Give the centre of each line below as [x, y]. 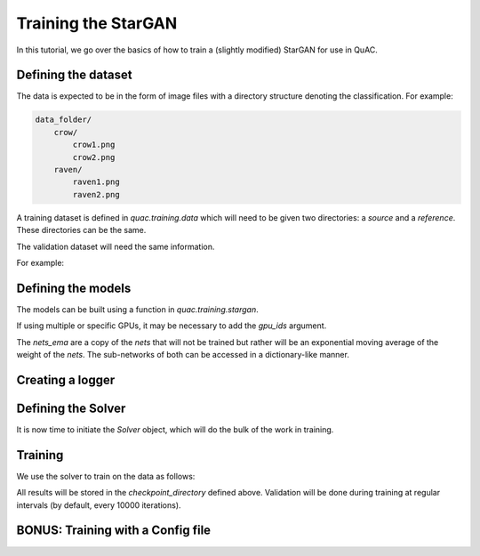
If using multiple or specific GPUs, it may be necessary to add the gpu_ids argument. [172, 326]
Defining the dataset [74, 75]
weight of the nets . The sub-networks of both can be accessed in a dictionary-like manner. [183, 355]
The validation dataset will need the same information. [116, 246]
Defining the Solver [71, 408]
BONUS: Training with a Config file [114, 531]
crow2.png [94, 157]
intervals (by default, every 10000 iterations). [99, 505]
